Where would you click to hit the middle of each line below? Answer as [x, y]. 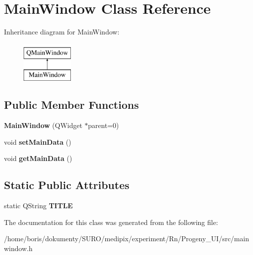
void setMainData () [38, 142]
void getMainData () [38, 158]
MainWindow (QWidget [43, 125]
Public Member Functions [71, 105]
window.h [18, 248]
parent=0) [103, 125]
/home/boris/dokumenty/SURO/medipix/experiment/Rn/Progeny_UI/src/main [126, 239]
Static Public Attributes [67, 185]
